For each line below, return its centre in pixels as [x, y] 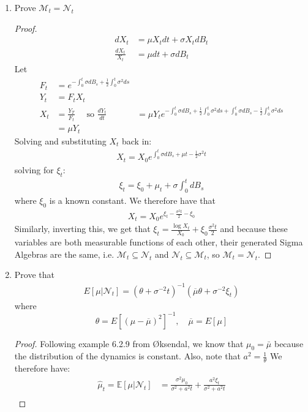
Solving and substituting [60, 140]
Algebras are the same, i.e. [64, 254]
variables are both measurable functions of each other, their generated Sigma [159, 242]
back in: [137, 140]
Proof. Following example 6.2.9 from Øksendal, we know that [129, 343]
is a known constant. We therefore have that [133, 200]
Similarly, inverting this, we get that [82, 229]
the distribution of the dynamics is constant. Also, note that [127, 356]
